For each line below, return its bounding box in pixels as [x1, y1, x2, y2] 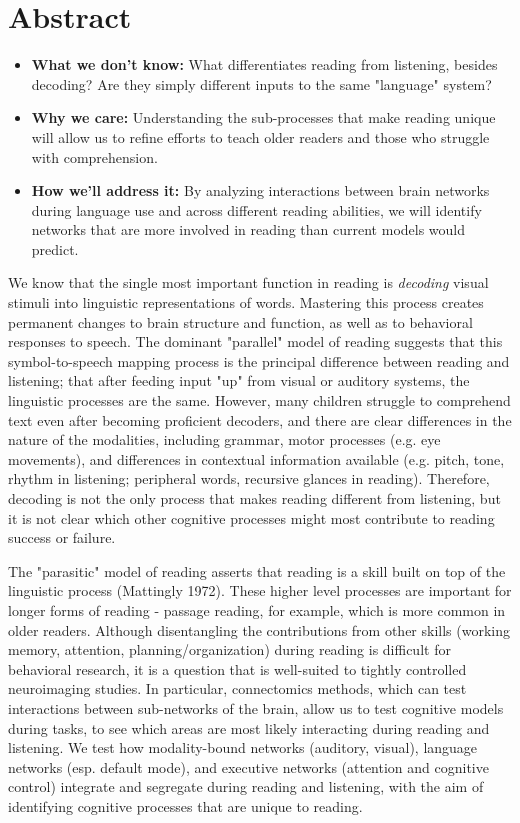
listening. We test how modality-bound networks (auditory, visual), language [8, 737, 478, 758]
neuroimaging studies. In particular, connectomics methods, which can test [8, 678, 467, 699]
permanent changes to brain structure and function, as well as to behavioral [8, 311, 473, 332]
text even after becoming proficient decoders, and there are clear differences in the [8, 409, 512, 430]
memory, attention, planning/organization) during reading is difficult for [8, 639, 451, 660]
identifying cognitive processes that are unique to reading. [8, 795, 363, 816]
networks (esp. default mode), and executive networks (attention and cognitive [8, 756, 489, 777]
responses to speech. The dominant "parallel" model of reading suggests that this [8, 331, 503, 352]
